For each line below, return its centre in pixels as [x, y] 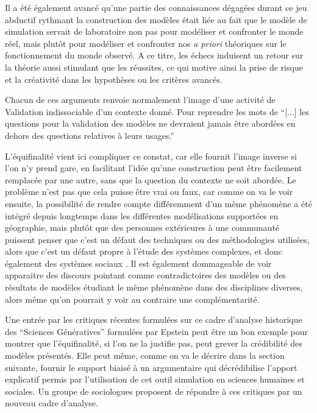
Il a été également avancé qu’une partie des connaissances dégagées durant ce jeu [156, 7]
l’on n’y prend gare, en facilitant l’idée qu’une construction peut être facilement [154, 168]
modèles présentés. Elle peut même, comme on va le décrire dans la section [145, 355]
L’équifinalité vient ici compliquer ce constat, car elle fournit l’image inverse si [151, 156]
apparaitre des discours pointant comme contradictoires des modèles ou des [145, 275]
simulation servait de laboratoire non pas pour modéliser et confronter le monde [154, 31]
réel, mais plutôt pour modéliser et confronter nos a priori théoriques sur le [146, 43]
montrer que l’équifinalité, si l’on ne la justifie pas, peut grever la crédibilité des [154, 343]
